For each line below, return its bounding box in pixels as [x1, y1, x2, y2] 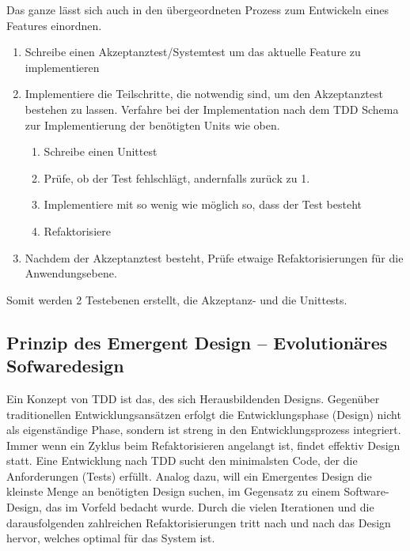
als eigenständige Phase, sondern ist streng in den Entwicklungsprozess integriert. [6, 421, 401, 438]
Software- [344, 483, 389, 500]
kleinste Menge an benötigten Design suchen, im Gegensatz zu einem [6, 483, 340, 500]
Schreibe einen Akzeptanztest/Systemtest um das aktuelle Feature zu [25, 43, 361, 60]
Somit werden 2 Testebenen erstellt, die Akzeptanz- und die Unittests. [6, 291, 347, 308]
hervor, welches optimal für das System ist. [6, 530, 215, 546]
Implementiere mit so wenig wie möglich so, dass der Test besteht [44, 196, 362, 213]
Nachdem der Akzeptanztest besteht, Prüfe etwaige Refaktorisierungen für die [25, 249, 404, 266]
